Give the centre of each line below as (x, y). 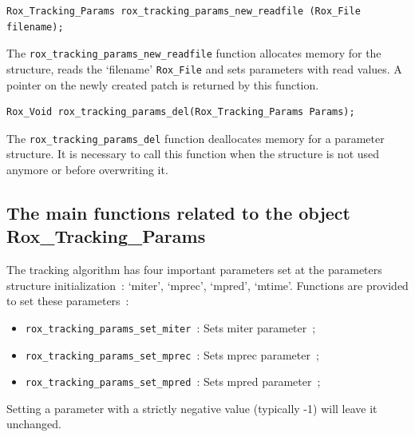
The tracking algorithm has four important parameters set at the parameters (194, 270)
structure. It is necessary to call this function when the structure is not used (193, 154)
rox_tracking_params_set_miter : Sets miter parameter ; (170, 327)
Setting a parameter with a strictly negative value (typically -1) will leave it (192, 408)
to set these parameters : (68, 301)
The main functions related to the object (178, 212)
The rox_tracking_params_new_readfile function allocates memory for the (194, 53)
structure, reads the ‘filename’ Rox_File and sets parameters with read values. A (204, 68)
